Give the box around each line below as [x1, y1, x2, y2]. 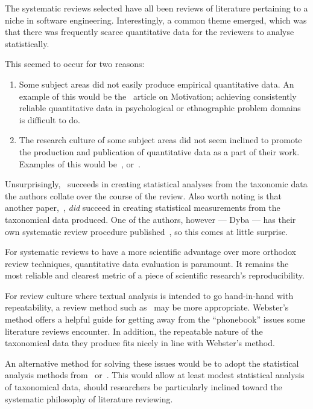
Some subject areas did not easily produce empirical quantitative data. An [19, 77, 294, 90]
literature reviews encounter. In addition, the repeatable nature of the [5, 324, 263, 337]
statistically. [5, 37, 49, 50]
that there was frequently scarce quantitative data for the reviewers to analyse [5, 25, 294, 38]
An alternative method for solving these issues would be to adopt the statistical [5, 356, 299, 369]
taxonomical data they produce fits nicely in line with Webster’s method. [5, 337, 275, 349]
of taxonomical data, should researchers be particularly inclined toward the [5, 381, 282, 393]
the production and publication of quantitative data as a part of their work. [19, 145, 300, 158]
